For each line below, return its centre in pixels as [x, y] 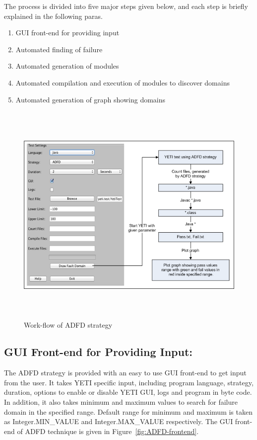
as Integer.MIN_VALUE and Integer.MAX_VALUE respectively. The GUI [119, 421]
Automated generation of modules [67, 66]
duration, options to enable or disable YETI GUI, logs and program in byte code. [128, 392]
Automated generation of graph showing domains [91, 99]
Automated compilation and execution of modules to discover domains [123, 82]
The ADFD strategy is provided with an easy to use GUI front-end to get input [125, 373]
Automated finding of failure [59, 49]
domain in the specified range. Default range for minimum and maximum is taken [128, 411]
